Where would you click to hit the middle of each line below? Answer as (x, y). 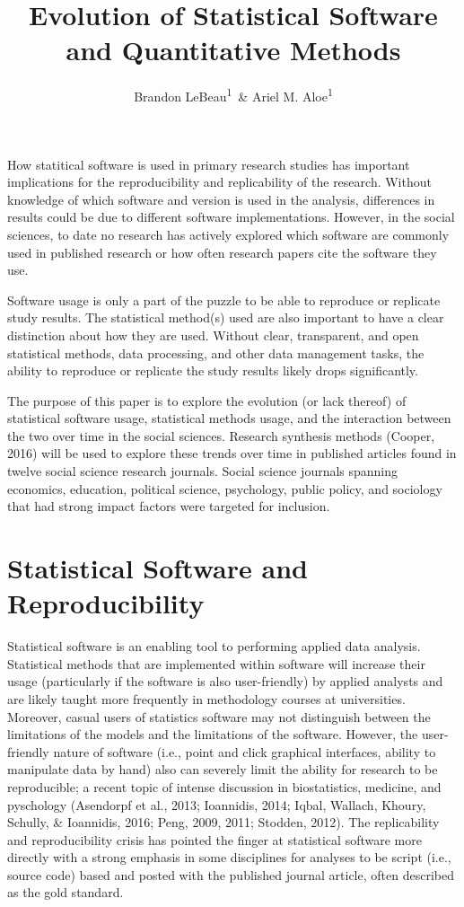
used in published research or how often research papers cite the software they (222, 252)
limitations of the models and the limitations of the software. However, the (213, 734)
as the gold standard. (66, 892)
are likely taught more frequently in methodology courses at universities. (206, 698)
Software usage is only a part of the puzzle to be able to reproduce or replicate (224, 299)
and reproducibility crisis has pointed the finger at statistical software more (214, 839)
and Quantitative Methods (233, 50)
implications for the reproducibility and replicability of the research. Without (219, 182)
